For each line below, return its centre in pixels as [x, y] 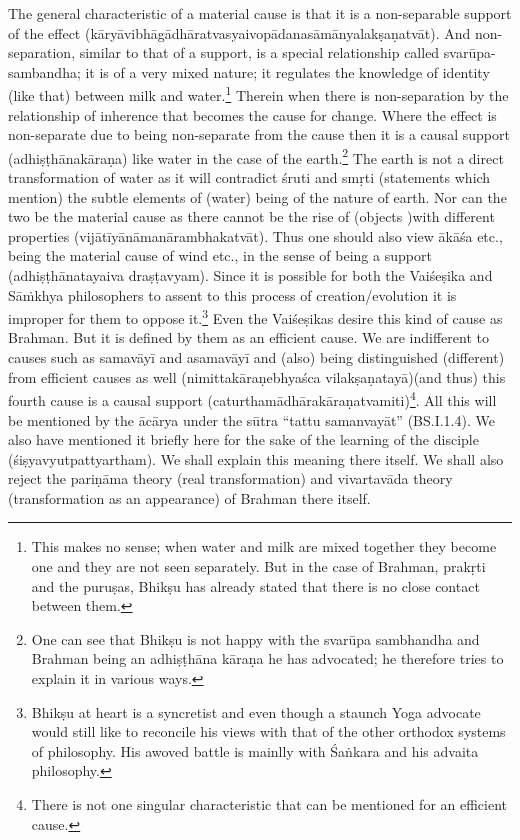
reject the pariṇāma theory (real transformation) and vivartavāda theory [230, 478]
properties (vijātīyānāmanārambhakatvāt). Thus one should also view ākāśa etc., [255, 235]
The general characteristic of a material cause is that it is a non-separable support [260, 13]
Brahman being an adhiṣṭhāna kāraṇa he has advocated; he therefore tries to [267, 658]
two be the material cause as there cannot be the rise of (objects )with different [251, 216]
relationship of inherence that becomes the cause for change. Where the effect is [252, 114]
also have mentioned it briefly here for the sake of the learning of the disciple [243, 439]
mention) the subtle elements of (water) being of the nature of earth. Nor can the [257, 196]
